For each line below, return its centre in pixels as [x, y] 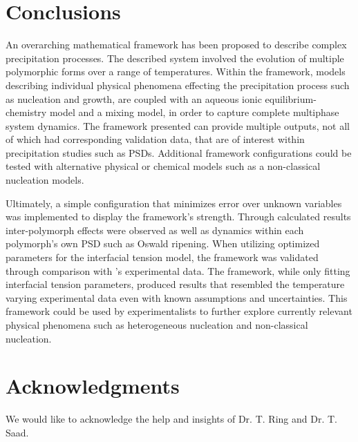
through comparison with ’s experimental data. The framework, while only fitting [178, 270]
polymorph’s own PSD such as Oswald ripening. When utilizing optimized [163, 243]
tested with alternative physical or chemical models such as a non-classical [163, 166]
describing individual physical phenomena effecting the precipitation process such [178, 85]
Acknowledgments [93, 386]
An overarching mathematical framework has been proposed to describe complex [176, 45]
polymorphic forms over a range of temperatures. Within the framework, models [176, 71]
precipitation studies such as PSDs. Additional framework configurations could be [179, 152]
